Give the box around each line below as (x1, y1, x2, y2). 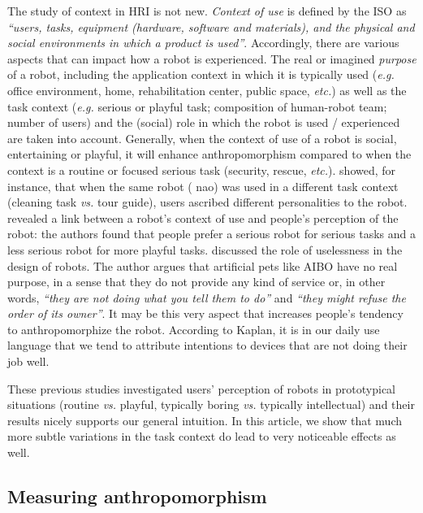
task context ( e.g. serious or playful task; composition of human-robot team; (7, 98, 387, 115)
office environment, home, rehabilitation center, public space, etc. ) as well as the (7, 81, 407, 98)
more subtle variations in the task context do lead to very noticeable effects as (7, 428, 396, 445)
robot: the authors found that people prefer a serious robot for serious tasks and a (7, 225, 416, 242)
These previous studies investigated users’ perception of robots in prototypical (7, 380, 395, 397)
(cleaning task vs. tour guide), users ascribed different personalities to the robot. (7, 193, 408, 211)
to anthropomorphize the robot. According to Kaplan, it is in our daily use (7, 320, 380, 337)
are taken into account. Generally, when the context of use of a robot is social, (7, 129, 397, 146)
